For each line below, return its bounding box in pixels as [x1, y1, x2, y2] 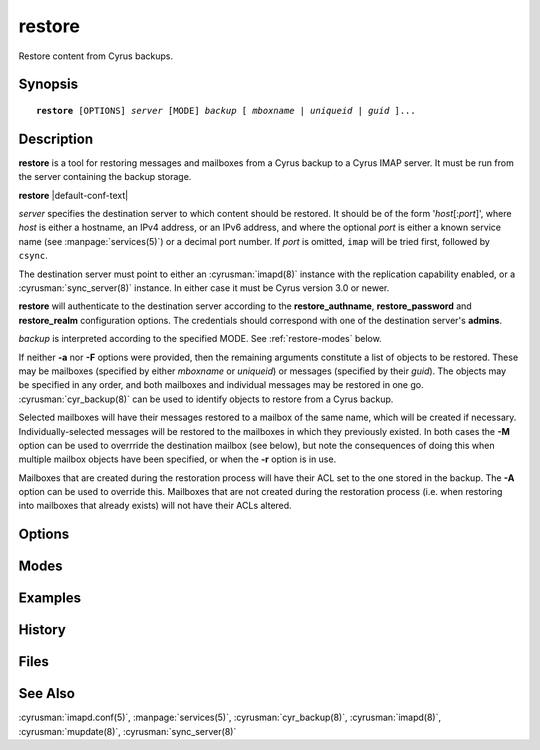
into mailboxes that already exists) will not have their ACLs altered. [18, 500, 292, 512]
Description [18, 130, 94, 147]
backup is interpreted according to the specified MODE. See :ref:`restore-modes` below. [18, 333, 382, 345]
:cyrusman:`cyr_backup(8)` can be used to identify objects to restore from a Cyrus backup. [18, 393, 394, 405]
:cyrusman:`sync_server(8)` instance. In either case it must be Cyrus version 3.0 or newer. [18, 281, 390, 294]
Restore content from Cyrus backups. [18, 50, 174, 62]
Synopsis [18, 76, 79, 93]
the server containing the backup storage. [18, 171, 192, 183]
